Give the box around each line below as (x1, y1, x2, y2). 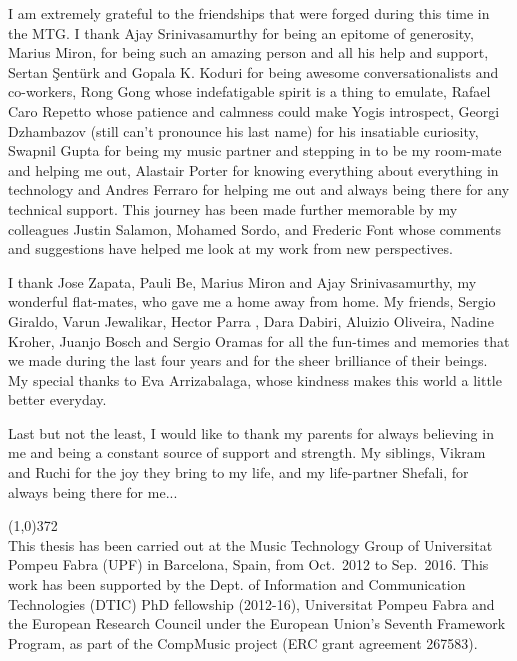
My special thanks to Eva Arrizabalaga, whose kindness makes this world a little (8, 369, 502, 390)
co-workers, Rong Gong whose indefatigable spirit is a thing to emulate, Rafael (8, 81, 491, 102)
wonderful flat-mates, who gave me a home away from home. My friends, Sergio (8, 291, 496, 312)
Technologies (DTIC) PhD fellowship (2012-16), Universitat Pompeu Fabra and (8, 593, 495, 614)
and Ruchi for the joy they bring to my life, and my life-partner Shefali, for (8, 462, 469, 483)
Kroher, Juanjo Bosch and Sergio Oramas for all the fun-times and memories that (8, 330, 510, 351)
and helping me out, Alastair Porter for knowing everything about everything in (8, 159, 499, 180)
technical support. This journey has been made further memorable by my (8, 198, 458, 219)
